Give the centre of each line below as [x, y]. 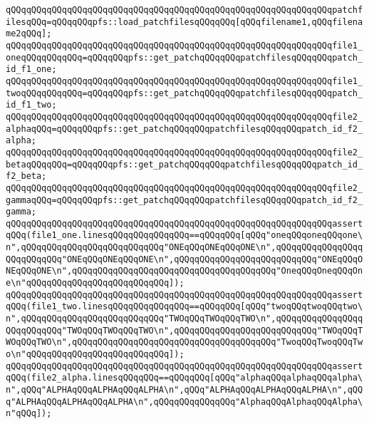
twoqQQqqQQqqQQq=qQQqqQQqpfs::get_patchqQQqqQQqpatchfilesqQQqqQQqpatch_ [184, 93]
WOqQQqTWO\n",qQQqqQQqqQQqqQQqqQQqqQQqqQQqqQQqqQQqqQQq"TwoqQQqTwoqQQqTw [184, 342]
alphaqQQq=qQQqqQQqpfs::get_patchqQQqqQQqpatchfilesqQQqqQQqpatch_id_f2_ [184, 129]
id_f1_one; [31, 69]
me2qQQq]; [29, 34]
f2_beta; [26, 176]
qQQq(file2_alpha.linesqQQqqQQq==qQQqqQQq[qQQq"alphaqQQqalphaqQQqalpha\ [184, 378]
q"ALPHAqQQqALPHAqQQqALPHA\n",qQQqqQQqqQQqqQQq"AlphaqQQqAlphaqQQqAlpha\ [184, 402]
